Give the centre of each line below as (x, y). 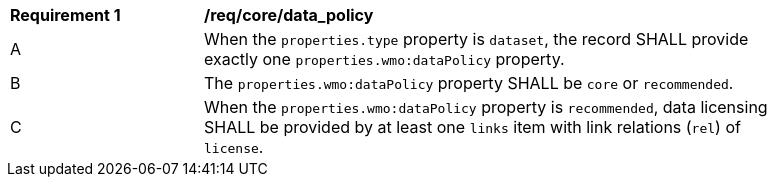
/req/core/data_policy (289, 15)
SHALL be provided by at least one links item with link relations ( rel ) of (472, 127)
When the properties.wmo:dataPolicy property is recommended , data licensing (486, 107)
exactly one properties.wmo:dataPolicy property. (384, 59)
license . (234, 147)
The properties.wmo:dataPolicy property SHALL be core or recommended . (469, 83)
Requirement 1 (65, 15)
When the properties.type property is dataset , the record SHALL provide (476, 39)
